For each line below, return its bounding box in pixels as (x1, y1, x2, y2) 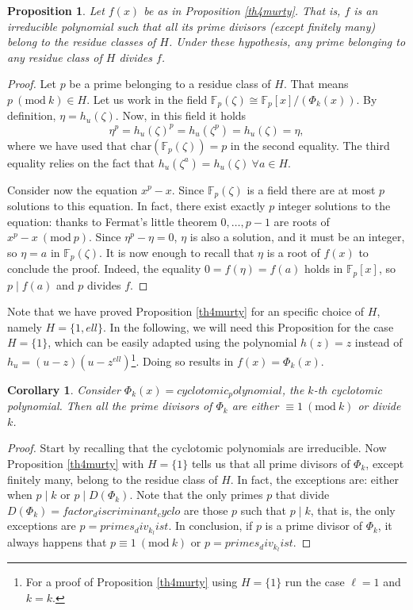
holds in (304, 260, 343, 277)
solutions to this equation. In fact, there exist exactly (7, 197, 266, 213)
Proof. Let (7, 75, 56, 92)
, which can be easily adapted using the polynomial (48, 334, 297, 351)
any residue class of (7, 48, 102, 65)
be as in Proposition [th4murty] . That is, (143, 2, 341, 18)
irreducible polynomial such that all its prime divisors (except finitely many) (7, 17, 376, 34)
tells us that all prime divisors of (191, 455, 350, 471)
